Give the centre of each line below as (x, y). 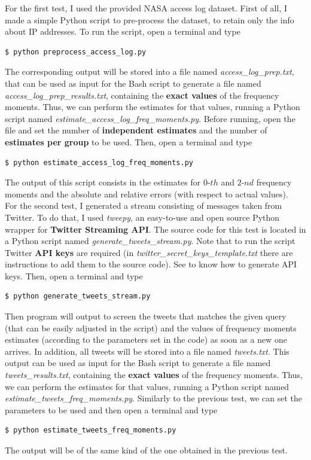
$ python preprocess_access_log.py (76, 52)
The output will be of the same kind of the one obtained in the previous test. (146, 450)
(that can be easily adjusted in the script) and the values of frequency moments (151, 328)
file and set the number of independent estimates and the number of (136, 130)
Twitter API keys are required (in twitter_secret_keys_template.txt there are (149, 252)
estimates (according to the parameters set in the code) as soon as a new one (146, 339)
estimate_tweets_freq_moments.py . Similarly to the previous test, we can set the (153, 398)
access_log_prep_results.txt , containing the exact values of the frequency (142, 95)
